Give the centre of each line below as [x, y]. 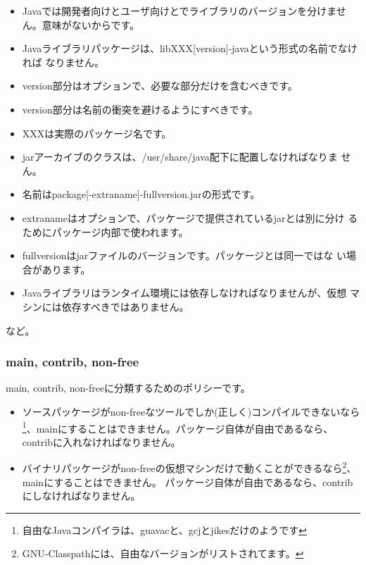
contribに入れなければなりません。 [101, 441]
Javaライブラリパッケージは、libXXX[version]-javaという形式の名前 [175, 48]
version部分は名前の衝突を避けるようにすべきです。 [140, 109]
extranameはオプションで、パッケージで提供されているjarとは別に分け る [190, 217]
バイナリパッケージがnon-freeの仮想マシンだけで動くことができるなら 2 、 [189, 467]
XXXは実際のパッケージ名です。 [97, 133]
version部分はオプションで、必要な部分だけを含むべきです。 [160, 86]
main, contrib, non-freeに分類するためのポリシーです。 [128, 388]
